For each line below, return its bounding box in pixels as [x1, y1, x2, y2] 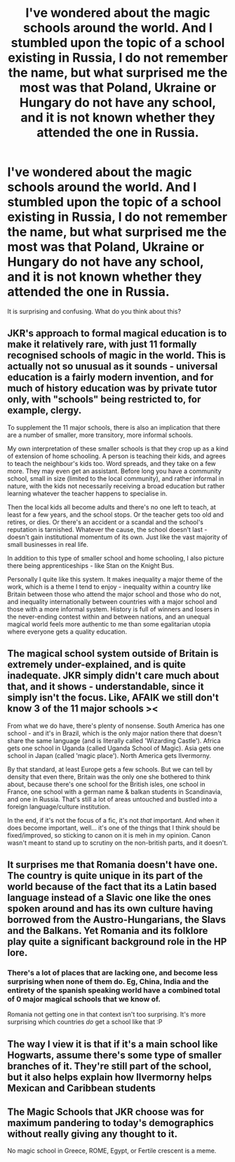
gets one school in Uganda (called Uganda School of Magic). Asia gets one [7, 744, 224, 752]
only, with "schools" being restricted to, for [7, 393, 201, 405]
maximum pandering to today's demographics [7, 1117, 214, 1129]
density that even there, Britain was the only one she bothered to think [7, 772, 210, 781]
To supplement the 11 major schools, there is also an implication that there [7, 423, 221, 431]
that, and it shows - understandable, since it [7, 681, 204, 693]
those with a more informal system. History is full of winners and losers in [7, 605, 220, 613]
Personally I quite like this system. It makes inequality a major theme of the [7, 575, 223, 583]
